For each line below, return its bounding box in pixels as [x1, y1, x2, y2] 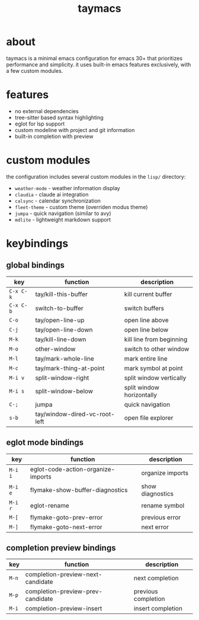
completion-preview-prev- [25, 587, 102, 596]
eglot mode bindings [6, 438, 84, 448]
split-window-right [35, 374, 89, 382]
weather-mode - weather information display [14, 184, 120, 191]
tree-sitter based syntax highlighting [14, 114, 104, 121]
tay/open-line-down [35, 325, 93, 333]
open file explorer [124, 413, 174, 422]
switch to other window [124, 345, 190, 353]
